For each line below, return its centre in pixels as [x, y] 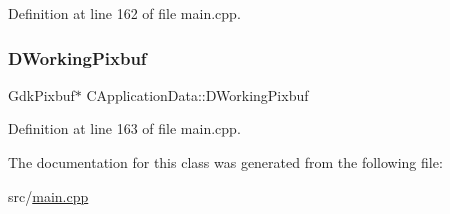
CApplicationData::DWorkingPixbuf [197, 94]
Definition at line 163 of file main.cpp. [124, 128]
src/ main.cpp [48, 195]
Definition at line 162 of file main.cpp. [124, 13]
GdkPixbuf [41, 94]
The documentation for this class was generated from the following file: [225, 162]
